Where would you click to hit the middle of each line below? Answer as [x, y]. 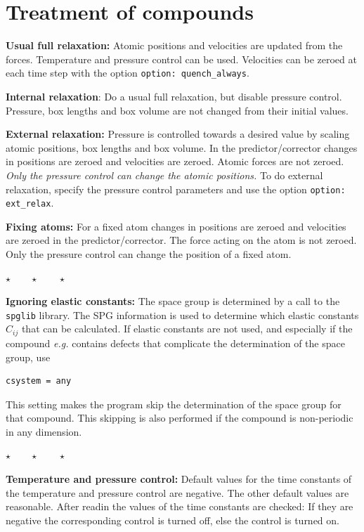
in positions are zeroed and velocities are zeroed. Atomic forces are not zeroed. [175, 161]
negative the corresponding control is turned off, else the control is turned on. [173, 520]
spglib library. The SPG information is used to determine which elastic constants [182, 314]
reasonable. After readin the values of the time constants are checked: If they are [180, 506]
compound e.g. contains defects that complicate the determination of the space [175, 343]
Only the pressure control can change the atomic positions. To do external [164, 175]
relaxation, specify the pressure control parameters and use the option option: [176, 189]
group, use [28, 357]
